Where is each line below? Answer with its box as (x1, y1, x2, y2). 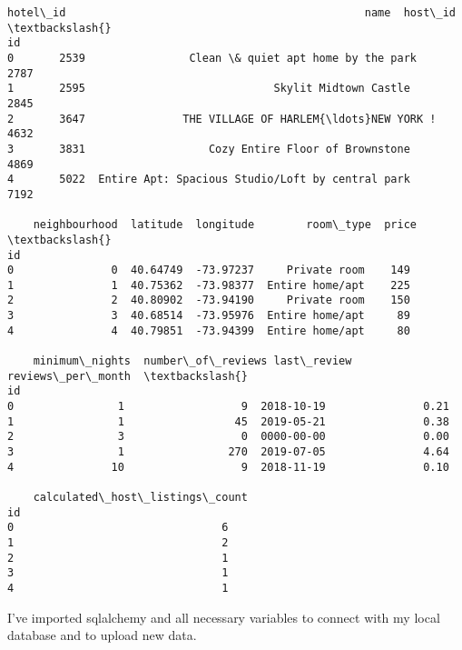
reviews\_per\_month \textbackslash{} (7, 369, 248, 383)
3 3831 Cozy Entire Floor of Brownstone (7, 142, 410, 155)
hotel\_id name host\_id (7, 6, 456, 19)
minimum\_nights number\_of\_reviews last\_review (33, 355, 352, 368)
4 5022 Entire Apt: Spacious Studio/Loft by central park (7, 173, 410, 186)
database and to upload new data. (7, 625, 197, 645)
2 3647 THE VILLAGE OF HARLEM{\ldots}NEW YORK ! (7, 112, 437, 125)
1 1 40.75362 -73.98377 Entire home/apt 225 (7, 278, 410, 292)
